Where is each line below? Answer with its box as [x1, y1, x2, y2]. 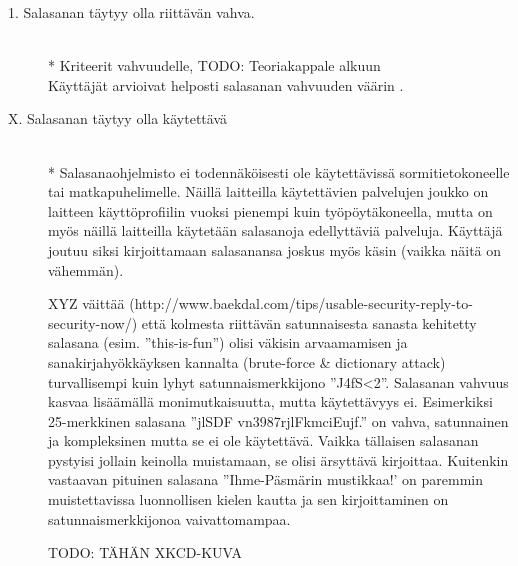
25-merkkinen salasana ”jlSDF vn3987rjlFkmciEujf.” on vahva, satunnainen [48, 410, 509, 431]
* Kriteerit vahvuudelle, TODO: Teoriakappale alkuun [48, 55, 381, 76]
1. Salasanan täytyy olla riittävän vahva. [8, 2, 255, 22]
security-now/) [48, 312, 138, 333]
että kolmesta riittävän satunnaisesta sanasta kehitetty [141, 312, 477, 333]
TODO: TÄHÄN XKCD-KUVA [48, 542, 243, 563]
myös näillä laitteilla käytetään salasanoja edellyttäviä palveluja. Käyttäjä [48, 220, 503, 241]
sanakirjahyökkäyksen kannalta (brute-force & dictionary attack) [48, 351, 446, 372]
